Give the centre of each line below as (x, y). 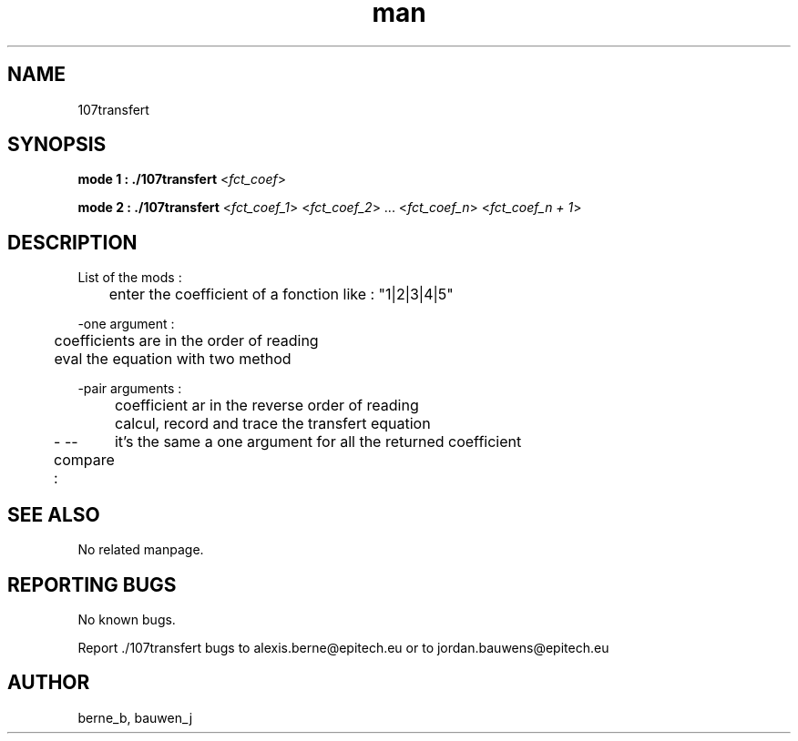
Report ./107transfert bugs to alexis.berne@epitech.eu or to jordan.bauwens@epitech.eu (343, 647)
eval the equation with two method (173, 359)
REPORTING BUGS (92, 584)
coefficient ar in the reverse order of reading (266, 406)
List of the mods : (130, 278)
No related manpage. (141, 550)
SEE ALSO (54, 514)
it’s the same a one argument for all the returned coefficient (318, 442)
